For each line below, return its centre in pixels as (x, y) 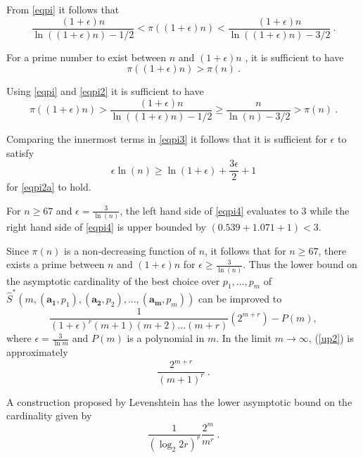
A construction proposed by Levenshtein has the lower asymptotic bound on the (179, 401)
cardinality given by (49, 415)
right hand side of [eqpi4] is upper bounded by (106, 227)
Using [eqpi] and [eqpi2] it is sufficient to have (105, 91)
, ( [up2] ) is (331, 338)
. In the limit (244, 338)
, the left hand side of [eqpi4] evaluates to (209, 210)
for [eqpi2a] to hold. (49, 187)
